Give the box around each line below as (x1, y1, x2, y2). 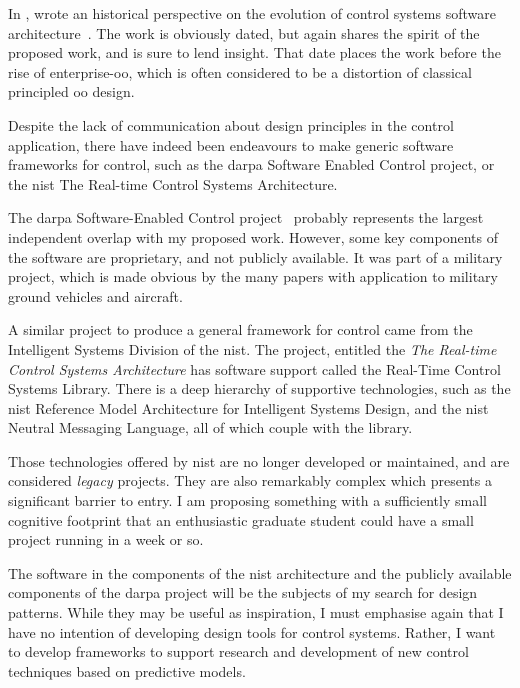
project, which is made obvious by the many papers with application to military (8, 266, 498, 287)
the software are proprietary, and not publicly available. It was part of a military (8, 246, 503, 267)
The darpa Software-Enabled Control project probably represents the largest (8, 207, 484, 228)
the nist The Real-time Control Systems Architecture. (8, 173, 338, 194)
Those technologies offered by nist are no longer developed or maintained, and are (8, 450, 510, 471)
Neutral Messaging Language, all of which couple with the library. (8, 417, 413, 438)
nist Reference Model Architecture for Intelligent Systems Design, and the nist (8, 397, 489, 418)
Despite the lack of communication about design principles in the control (8, 114, 454, 135)
